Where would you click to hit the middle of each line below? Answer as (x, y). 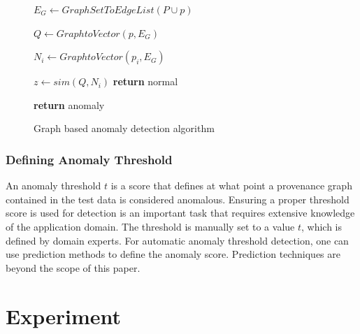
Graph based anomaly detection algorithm (124, 128)
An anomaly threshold (53, 186)
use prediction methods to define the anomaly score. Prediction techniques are (173, 254)
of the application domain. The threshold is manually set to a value (150, 226)
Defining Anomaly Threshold (89, 159)
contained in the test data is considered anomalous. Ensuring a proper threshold (178, 199)
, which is (322, 226)
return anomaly (69, 104)
